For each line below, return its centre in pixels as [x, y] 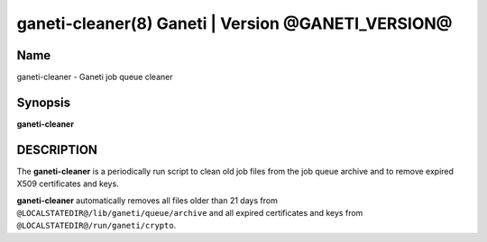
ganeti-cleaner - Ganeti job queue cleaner [95, 77]
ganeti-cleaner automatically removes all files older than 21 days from [147, 200]
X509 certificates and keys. [68, 184]
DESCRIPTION [57, 150]
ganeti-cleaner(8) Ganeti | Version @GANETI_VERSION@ [234, 23]
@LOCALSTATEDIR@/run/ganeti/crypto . [96, 226]
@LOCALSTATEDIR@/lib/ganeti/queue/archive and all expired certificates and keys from [190, 213]
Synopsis [44, 102]
